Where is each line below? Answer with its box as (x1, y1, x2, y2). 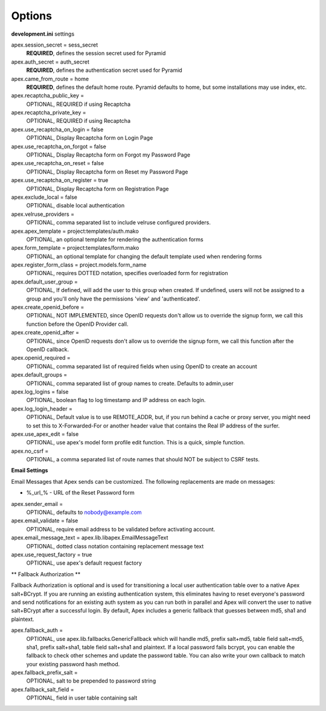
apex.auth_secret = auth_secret (11, 58, 90, 65)
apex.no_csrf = (11, 447, 49, 455)
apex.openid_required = (11, 354, 71, 362)
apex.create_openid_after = (11, 329, 80, 336)
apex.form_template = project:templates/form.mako (11, 244, 139, 252)
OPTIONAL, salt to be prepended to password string (26, 677, 156, 684)
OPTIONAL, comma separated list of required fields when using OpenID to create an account (26, 363, 258, 370)
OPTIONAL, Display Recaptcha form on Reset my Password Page (26, 168, 188, 175)
